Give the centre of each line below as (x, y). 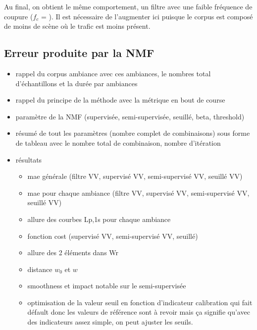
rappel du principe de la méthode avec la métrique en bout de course (120, 100)
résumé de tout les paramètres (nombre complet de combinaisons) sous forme (133, 133)
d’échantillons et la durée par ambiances (77, 83)
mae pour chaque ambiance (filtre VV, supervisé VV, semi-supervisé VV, (138, 192)
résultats (29, 159)
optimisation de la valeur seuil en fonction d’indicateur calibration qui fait (140, 302)
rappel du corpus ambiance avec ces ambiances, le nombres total (113, 73)
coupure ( (19, 16)
